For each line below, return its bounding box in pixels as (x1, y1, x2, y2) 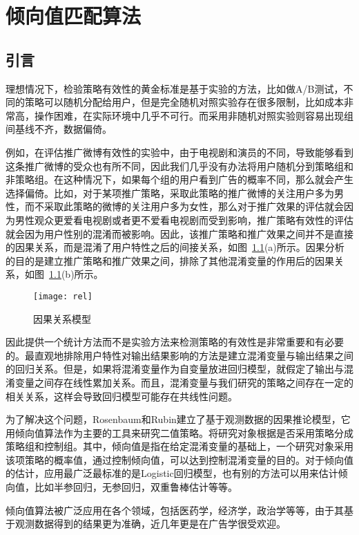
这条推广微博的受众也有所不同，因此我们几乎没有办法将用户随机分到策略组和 (6, 158, 353, 173)
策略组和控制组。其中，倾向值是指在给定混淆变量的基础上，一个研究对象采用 (6, 439, 353, 453)
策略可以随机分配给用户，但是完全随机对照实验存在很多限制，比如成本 (24, 95, 344, 109)
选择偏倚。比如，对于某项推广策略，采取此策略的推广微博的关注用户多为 (6, 185, 334, 200)
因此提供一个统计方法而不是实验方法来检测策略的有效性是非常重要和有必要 (6, 335, 344, 349)
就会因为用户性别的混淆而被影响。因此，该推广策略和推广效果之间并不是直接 (6, 226, 353, 241)
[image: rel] (33, 291, 93, 301)
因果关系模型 (33, 311, 91, 326)
